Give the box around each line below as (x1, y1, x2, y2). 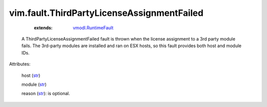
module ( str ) (21, 81, 47, 87)
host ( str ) (21, 72, 41, 78)
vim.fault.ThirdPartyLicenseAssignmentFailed (9, 7, 204, 18)
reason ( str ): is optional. (21, 91, 70, 97)
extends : (34, 25, 53, 31)
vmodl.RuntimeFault (73, 25, 114, 31)
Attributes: (9, 61, 31, 67)
